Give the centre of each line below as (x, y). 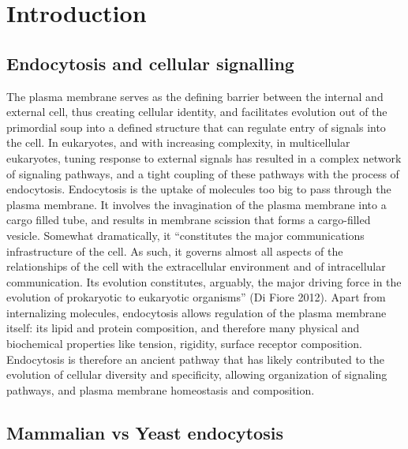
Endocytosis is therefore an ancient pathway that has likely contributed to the (195, 359)
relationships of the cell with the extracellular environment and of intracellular (196, 266)
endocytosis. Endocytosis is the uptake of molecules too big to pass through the (199, 189)
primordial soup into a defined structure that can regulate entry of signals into (196, 127)
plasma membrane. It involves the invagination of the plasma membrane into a (197, 204)
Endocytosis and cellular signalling (150, 63)
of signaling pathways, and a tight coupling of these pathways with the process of (203, 173)
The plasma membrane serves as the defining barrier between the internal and (195, 96)
